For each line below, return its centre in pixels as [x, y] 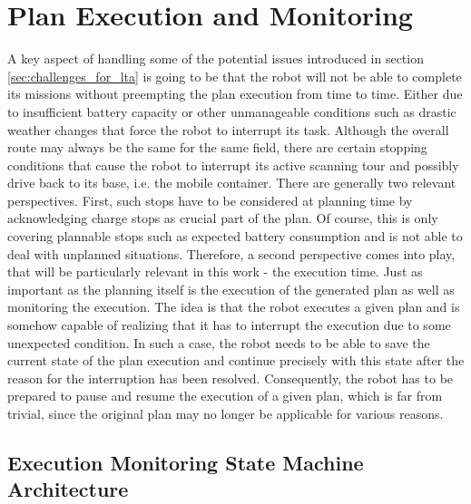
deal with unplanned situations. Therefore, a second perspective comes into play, [231, 253]
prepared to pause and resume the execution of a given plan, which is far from [225, 396]
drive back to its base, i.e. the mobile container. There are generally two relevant [232, 183]
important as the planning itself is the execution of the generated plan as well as [231, 289]
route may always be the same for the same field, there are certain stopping [217, 147]
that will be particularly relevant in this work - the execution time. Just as [215, 271]
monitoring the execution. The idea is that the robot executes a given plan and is [234, 307]
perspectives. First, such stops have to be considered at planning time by [210, 200]
